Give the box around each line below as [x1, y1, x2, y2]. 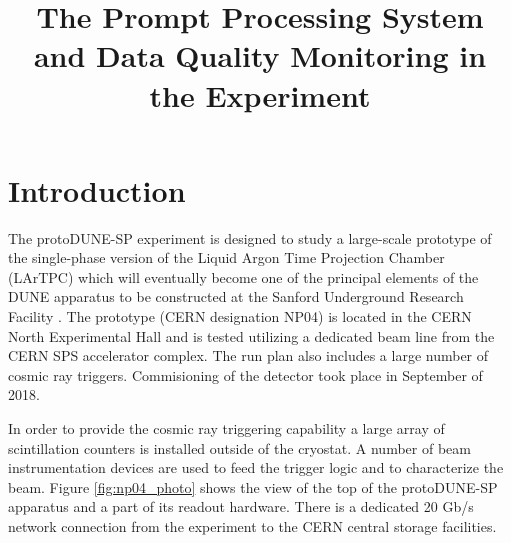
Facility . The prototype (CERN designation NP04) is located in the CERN [8, 306, 472, 327]
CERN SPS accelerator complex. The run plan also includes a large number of [8, 345, 489, 366]
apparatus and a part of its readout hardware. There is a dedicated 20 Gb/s [8, 496, 474, 517]
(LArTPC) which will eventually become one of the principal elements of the [8, 266, 479, 287]
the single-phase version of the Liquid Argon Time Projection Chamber [8, 247, 445, 268]
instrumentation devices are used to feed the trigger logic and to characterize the [8, 457, 504, 478]
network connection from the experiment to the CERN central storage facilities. [8, 516, 497, 536]
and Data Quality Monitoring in [33, 35, 487, 76]
